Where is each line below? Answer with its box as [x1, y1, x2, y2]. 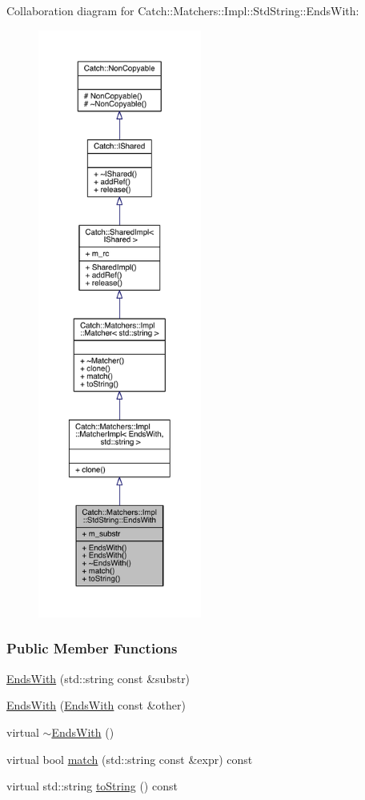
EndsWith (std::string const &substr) [6, 669, 191, 686]
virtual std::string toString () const [6, 778, 178, 794]
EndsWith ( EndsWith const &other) [6, 697, 186, 714]
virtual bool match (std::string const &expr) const [6, 750, 253, 767]
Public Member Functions [6, 638, 178, 658]
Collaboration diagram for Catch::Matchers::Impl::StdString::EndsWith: [6, 2, 359, 18]
